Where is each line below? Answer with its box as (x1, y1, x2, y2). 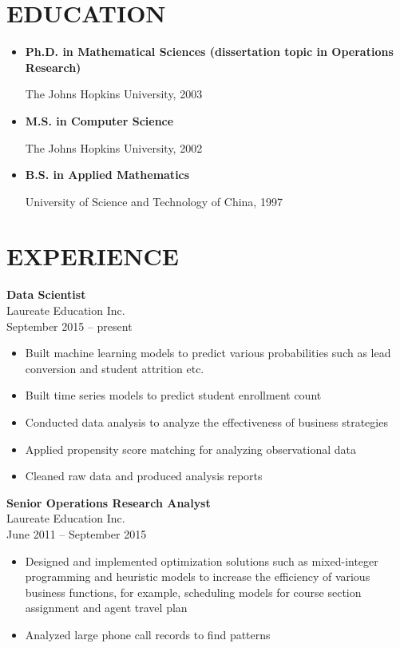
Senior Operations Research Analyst (6, 494, 211, 511)
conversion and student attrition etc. (25, 360, 204, 376)
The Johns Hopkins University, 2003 (25, 85, 203, 102)
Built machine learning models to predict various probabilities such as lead (25, 344, 391, 361)
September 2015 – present (6, 317, 133, 334)
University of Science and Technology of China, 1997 (25, 193, 283, 209)
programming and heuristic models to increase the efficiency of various (25, 568, 370, 585)
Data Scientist (6, 286, 86, 303)
